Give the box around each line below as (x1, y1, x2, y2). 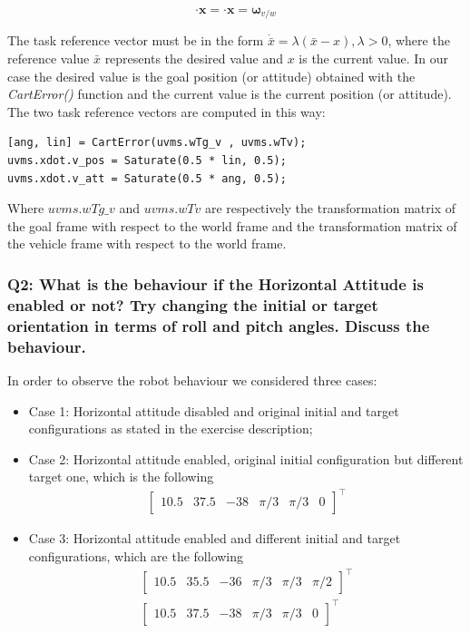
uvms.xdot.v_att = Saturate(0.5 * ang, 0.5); (7, 171, 287, 185)
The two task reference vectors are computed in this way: (7, 102, 326, 121)
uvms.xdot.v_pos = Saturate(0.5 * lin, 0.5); (7, 154, 287, 168)
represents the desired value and (104, 49, 283, 68)
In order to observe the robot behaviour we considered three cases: (7, 370, 377, 389)
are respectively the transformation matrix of (204, 199, 455, 218)
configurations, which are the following (28, 547, 244, 566)
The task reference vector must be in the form (7, 31, 264, 50)
